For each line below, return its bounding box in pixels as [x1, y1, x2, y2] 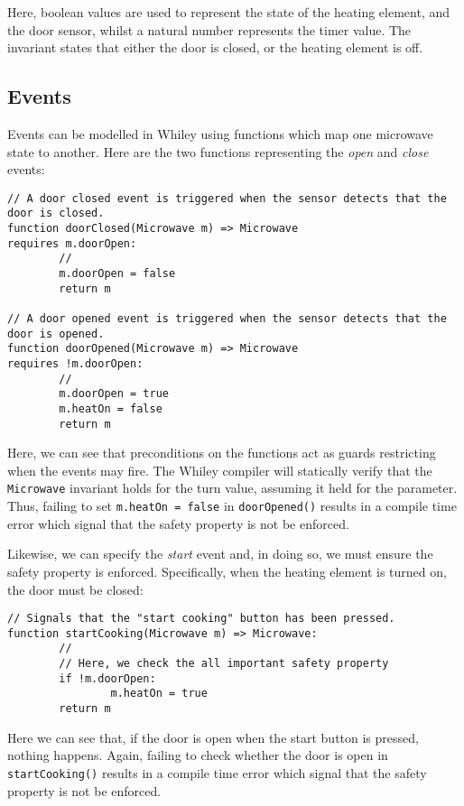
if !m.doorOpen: [59, 672, 156, 685]
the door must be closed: [7, 579, 144, 598]
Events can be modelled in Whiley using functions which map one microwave [7, 124, 433, 143]
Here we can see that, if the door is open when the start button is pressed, [7, 727, 419, 746]
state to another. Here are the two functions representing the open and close [7, 142, 429, 161]
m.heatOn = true [110, 687, 208, 700]
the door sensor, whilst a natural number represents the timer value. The [7, 20, 412, 39]
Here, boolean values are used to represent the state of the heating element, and [7, 3, 450, 21]
